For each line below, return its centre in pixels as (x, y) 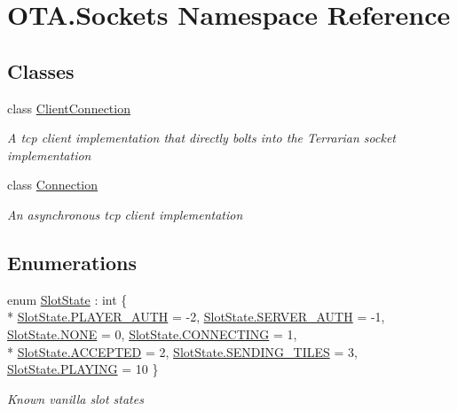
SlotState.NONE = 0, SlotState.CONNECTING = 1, (152, 333)
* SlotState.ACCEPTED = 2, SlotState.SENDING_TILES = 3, (182, 351)
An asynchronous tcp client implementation (125, 214)
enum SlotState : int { (67, 299)
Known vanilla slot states (75, 398)
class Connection (53, 185)
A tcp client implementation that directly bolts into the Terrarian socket (202, 138)
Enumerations (72, 262)
